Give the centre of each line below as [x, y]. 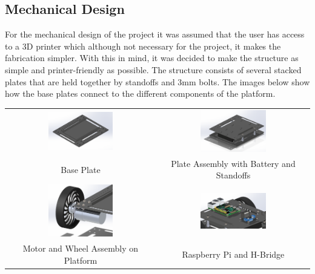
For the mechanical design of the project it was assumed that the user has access [155, 34]
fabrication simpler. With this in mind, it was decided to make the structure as [152, 58]
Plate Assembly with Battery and [233, 163]
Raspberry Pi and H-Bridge [233, 254]
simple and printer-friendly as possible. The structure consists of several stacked [153, 69]
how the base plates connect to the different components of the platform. [140, 93]
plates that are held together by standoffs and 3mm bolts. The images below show [157, 81]
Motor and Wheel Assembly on [81, 248]
